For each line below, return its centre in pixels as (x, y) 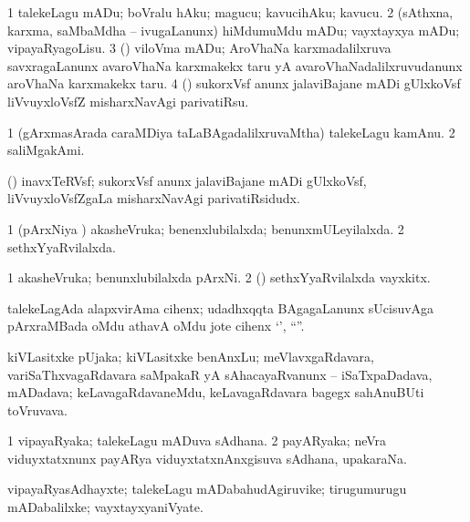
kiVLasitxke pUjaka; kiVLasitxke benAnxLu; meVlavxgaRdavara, (191, 356)
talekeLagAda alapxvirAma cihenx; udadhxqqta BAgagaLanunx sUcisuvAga (221, 307)
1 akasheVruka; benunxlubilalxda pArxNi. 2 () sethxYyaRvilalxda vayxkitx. (219, 277)
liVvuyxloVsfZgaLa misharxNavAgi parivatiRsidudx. (154, 198)
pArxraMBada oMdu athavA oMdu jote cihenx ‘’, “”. (156, 326)
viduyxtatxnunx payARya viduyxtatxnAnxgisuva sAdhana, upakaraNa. (208, 458)
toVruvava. (37, 409)
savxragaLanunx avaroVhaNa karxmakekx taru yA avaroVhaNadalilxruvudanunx (235, 65)
